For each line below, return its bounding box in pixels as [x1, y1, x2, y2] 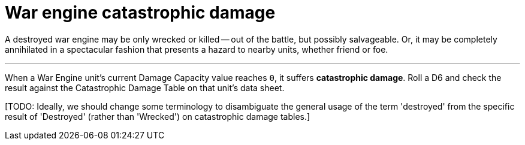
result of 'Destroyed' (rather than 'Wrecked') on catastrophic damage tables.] [5, 111, 310, 122]
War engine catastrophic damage [5, 2, 276, 23]
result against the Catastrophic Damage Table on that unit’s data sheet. [5, 82, 285, 93]
